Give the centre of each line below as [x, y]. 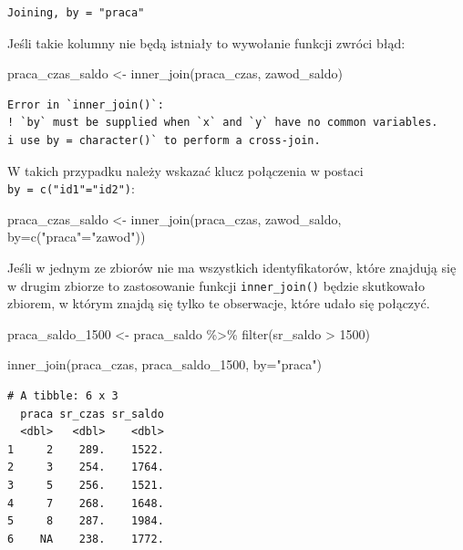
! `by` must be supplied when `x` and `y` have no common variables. [223, 123]
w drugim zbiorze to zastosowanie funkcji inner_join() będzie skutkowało [216, 285]
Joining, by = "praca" [76, 13]
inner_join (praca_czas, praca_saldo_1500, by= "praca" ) [165, 364]
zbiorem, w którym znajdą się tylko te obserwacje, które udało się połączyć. [219, 303]
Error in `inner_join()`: [86, 104]
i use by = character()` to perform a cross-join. [164, 140]
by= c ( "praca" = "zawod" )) [77, 237]
